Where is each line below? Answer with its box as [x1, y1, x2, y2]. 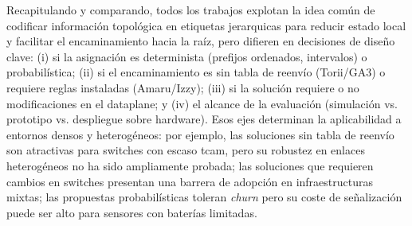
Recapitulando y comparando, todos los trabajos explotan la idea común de [6, 2, 375, 18]
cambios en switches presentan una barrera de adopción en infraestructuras [6, 173, 374, 189]
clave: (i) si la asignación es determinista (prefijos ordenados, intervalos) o [6, 48, 367, 64]
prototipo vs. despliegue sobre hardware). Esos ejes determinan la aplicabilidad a [6, 111, 402, 127]
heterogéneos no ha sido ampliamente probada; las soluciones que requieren [6, 157, 374, 173]
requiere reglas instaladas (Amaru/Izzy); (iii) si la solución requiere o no [6, 79, 359, 95]
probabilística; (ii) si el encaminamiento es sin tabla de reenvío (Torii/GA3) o [6, 64, 386, 80]
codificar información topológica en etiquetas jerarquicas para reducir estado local [6, 17, 406, 33]
